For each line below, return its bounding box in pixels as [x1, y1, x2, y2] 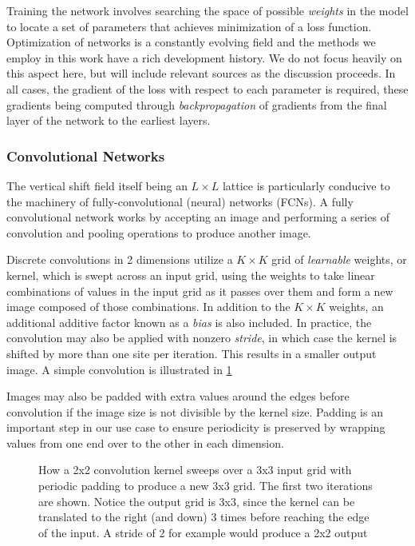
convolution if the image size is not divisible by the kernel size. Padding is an [6, 403, 383, 420]
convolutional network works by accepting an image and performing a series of [6, 209, 389, 225]
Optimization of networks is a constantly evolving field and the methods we [6, 34, 376, 50]
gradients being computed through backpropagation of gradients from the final [6, 96, 387, 113]
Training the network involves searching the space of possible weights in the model [6, 2, 409, 18]
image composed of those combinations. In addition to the [6, 298, 290, 315]
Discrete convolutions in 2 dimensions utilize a [6, 251, 233, 268]
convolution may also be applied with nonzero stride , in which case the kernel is [6, 329, 397, 346]
